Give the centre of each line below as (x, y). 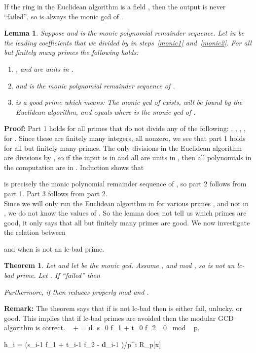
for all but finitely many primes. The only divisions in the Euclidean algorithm (123, 148)
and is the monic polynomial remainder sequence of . (95, 85)
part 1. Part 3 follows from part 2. (56, 193)
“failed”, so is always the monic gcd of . (64, 16)
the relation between (35, 232)
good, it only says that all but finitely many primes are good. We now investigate (127, 222)
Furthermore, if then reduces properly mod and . (76, 291)
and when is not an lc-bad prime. (54, 248)
